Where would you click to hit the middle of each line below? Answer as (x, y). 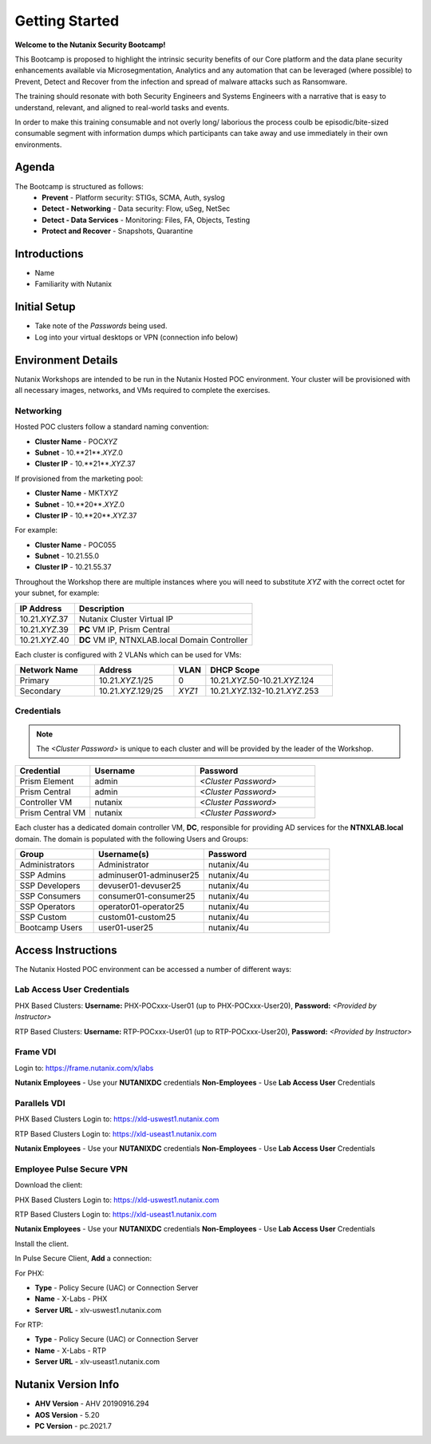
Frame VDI (36, 1052)
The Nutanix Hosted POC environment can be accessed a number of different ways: (153, 969)
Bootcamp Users (51, 928)
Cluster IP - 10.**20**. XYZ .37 (86, 515)
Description (101, 609)
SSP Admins (43, 875)
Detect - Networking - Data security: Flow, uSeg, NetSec (136, 208)
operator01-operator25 (142, 906)
